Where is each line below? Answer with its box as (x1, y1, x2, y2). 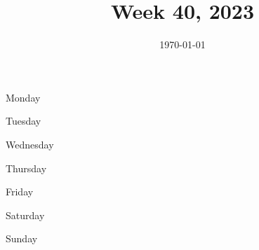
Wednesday (6, 137, 54, 151)
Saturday (6, 207, 45, 222)
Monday (6, 90, 41, 104)
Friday (6, 184, 34, 199)
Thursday (6, 160, 47, 175)
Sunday (6, 231, 38, 246)
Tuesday (6, 113, 41, 128)
